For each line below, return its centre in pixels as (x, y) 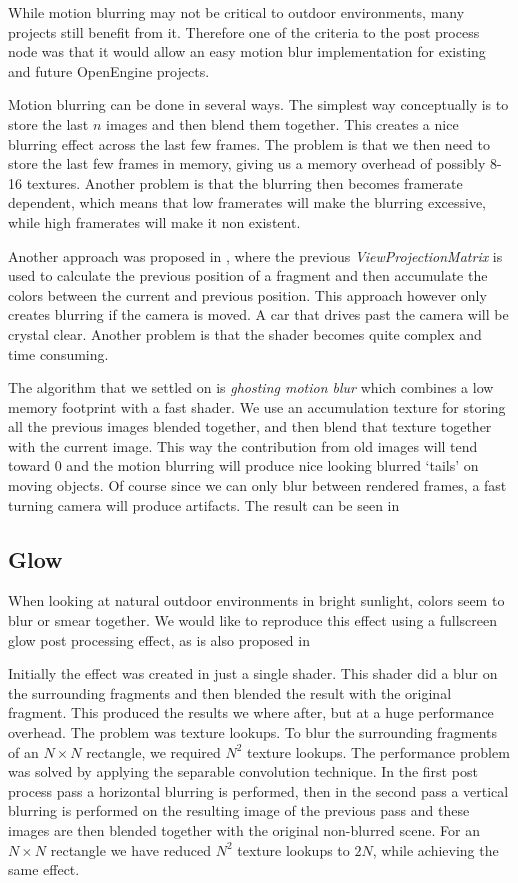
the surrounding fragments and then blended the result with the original (230, 692)
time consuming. (58, 353)
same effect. (44, 869)
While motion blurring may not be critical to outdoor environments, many (236, 12)
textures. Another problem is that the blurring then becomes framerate (244, 182)
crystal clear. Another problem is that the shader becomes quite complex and (245, 333)
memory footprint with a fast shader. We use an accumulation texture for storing (257, 406)
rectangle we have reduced (130, 849)
